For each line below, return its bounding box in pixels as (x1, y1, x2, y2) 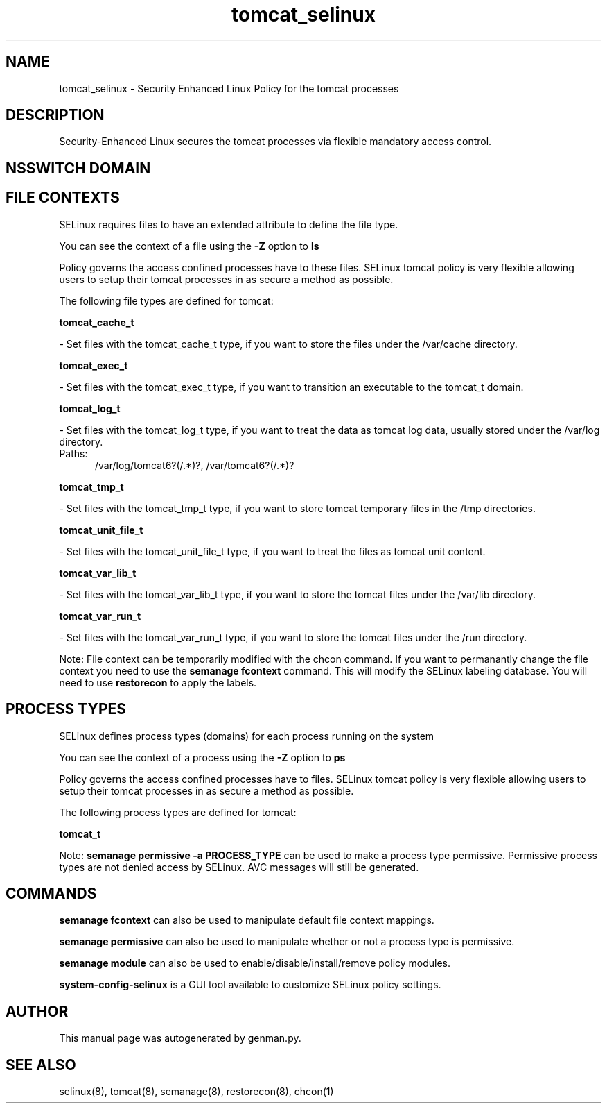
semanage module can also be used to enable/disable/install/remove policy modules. (59, 957, 451, 970)
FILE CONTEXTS (6, 189, 120, 207)
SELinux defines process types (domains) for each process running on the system (59, 729, 434, 742)
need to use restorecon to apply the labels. (59, 676, 257, 688)
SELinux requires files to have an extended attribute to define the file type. (59, 218, 398, 230)
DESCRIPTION (6, 106, 105, 124)
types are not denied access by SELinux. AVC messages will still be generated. (59, 861, 419, 873)
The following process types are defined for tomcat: (59, 806, 297, 818)
